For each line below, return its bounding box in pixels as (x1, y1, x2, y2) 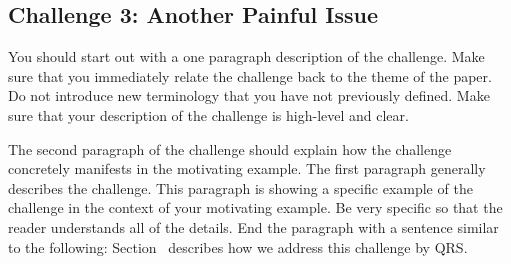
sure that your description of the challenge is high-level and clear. (8, 104, 409, 125)
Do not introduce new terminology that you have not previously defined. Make (8, 85, 490, 106)
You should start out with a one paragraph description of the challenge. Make (8, 46, 485, 67)
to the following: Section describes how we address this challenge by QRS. (8, 236, 468, 257)
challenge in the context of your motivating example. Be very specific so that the (8, 197, 503, 218)
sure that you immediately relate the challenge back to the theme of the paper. (8, 65, 492, 86)
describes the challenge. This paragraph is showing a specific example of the (8, 177, 473, 198)
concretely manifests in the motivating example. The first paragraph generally (8, 158, 486, 179)
